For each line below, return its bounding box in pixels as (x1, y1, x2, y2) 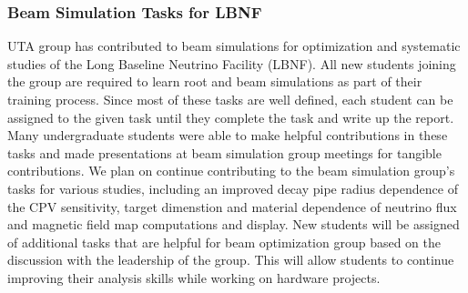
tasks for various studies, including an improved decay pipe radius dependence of (7, 178, 458, 197)
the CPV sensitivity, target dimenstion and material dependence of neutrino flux (7, 197, 457, 216)
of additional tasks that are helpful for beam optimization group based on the (7, 232, 442, 251)
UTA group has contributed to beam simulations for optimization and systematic (7, 36, 461, 56)
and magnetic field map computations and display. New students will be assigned (7, 215, 460, 234)
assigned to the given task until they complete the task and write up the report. (7, 107, 454, 126)
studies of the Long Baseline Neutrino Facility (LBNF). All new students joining (7, 54, 456, 73)
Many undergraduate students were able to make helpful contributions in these (7, 126, 448, 145)
